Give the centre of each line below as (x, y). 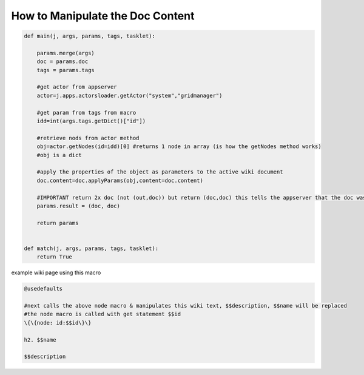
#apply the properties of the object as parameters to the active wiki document (160, 172)
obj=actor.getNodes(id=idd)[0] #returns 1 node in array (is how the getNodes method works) (179, 147)
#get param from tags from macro (86, 113)
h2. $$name (40, 340)
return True (55, 257)
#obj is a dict (59, 155)
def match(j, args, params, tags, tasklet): (91, 248)
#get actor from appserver (77, 87)
